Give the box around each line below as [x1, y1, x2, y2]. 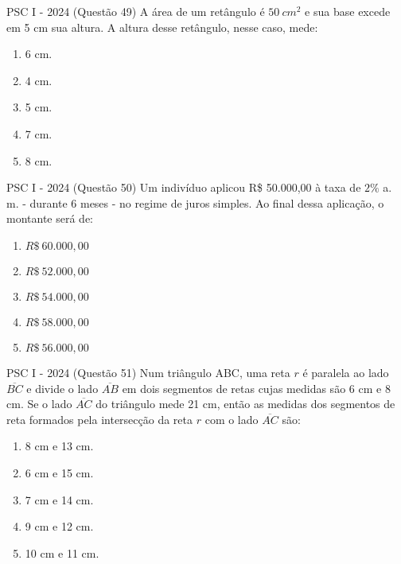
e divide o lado [26, 379, 99, 396]
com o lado [204, 410, 259, 427]
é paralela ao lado [302, 364, 389, 380]
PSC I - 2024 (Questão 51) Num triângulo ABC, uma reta [6, 364, 290, 380]
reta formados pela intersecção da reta [6, 410, 193, 427]
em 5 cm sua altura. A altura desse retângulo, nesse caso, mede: [6, 18, 318, 35]
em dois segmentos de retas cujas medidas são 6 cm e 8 [122, 379, 391, 396]
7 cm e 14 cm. [25, 491, 94, 508]
